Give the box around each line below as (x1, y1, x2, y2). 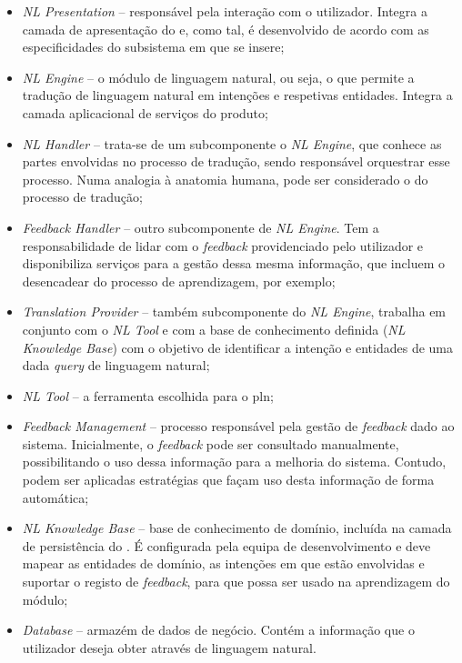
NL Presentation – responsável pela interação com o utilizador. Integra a (22, 2, 427, 20)
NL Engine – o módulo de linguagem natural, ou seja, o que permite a (22, 67, 415, 86)
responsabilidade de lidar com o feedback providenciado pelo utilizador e (22, 236, 424, 255)
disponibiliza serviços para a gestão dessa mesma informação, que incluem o (22, 254, 445, 273)
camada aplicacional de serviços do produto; (22, 103, 268, 122)
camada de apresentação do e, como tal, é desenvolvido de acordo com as (22, 19, 429, 38)
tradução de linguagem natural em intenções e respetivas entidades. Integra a (22, 85, 453, 105)
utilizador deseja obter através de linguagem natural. (22, 638, 316, 657)
